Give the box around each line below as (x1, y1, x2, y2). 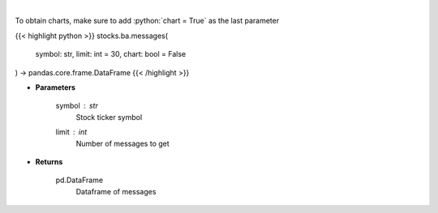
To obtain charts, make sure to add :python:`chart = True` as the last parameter (15, 16, 280, 26)
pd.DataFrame (55, 175, 104, 185)
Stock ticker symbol (75, 112, 143, 121)
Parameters (35, 82, 76, 92)
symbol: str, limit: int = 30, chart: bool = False (35, 49, 187, 59)
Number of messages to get (75, 138, 170, 148)
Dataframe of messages (75, 186, 157, 196)
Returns (35, 156, 63, 166)
